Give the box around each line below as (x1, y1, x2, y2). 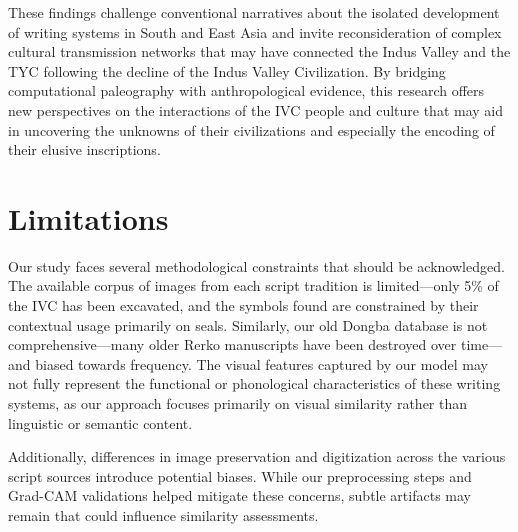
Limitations (8, 197, 169, 238)
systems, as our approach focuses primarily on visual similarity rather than (8, 393, 468, 414)
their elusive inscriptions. (8, 139, 161, 160)
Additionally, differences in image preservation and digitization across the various (8, 446, 506, 467)
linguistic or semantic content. (8, 412, 193, 433)
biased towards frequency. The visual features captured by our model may (35, 353, 489, 374)
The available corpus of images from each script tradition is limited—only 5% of (8, 275, 499, 296)
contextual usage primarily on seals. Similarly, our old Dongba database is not (8, 314, 488, 335)
